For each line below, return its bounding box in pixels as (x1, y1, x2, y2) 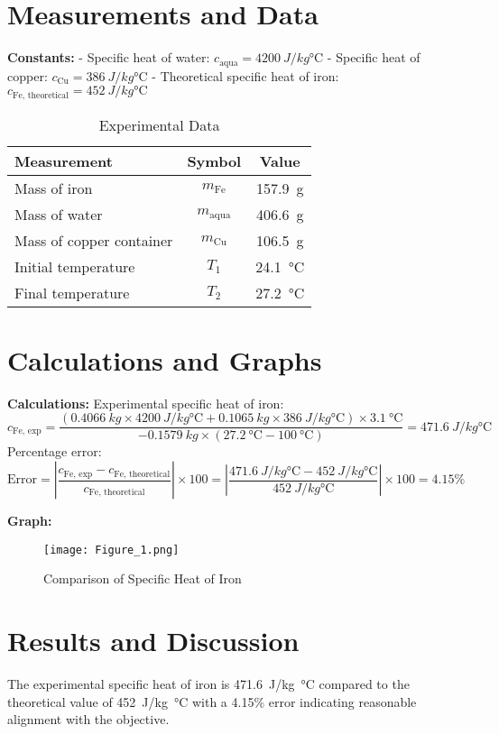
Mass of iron (14, 177, 93, 198)
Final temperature (14, 281, 130, 303)
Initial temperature (14, 255, 135, 277)
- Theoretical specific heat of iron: (152, 66, 339, 85)
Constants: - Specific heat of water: (7, 48, 210, 67)
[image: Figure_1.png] (43, 543, 180, 556)
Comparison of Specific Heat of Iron (43, 569, 242, 588)
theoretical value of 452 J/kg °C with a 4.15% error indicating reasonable (7, 692, 417, 711)
